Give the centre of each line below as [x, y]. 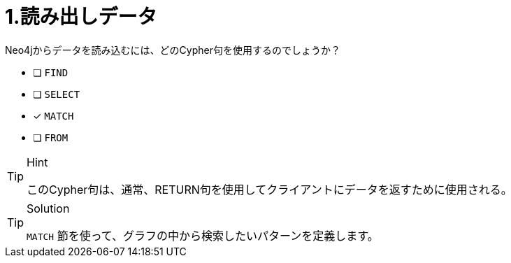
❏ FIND [51, 72]
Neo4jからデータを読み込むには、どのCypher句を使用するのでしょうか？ [173, 50]
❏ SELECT [57, 94]
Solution [48, 208]
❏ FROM [51, 137]
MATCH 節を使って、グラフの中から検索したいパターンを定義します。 [203, 235]
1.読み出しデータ [81, 17]
